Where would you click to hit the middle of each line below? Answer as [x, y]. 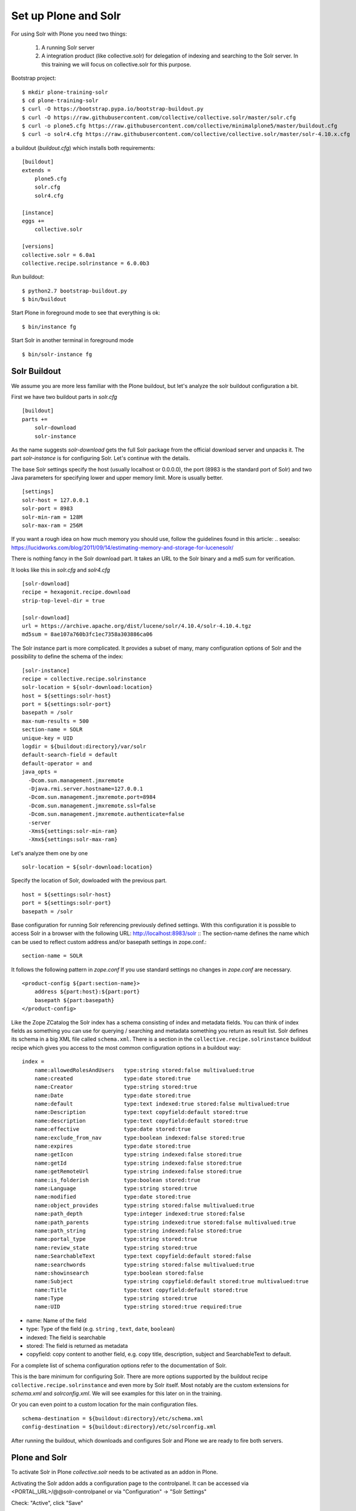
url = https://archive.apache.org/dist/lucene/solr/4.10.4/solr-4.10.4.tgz [137, 626]
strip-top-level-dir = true [63, 600]
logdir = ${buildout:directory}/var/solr [84, 747]
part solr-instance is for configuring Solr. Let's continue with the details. [101, 458]
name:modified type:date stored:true [112, 1197]
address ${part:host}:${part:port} [87, 992]
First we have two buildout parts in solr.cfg [64, 396]
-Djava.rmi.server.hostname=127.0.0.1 [86, 788]
